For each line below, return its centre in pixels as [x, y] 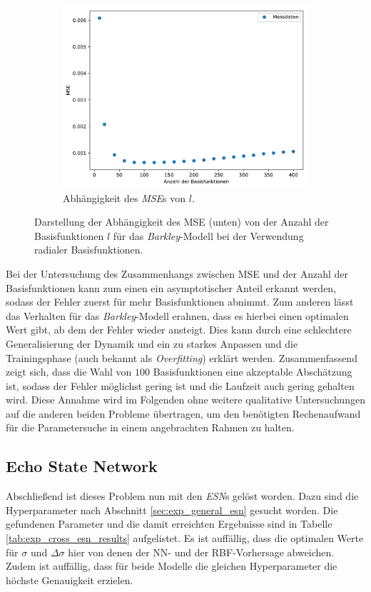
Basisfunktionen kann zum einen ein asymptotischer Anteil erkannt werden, [171, 287]
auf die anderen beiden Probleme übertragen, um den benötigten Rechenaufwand [183, 413]
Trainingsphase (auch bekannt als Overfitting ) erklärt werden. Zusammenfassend [182, 357]
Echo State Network [82, 466]
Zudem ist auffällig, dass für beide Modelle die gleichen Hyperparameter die [172, 566]
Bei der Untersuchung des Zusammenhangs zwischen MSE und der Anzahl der [177, 273]
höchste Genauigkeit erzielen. [70, 580]
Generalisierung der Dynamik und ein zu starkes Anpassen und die [152, 343]
